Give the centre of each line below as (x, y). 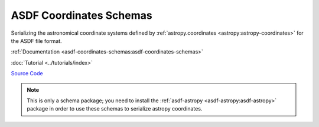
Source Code (27, 73)
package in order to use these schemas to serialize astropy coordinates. (115, 109)
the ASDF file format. (36, 41)
